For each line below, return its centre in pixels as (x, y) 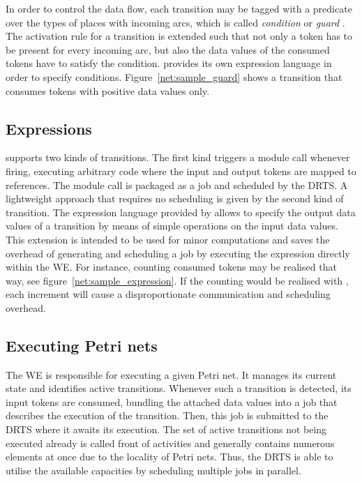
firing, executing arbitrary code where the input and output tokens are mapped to (181, 171)
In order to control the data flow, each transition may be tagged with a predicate (179, 8)
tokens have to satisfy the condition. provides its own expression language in (169, 63)
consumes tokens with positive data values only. (108, 90)
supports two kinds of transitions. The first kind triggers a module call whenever (178, 157)
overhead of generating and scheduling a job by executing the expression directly (178, 253)
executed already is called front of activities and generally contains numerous (170, 443)
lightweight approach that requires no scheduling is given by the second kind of (175, 198)
